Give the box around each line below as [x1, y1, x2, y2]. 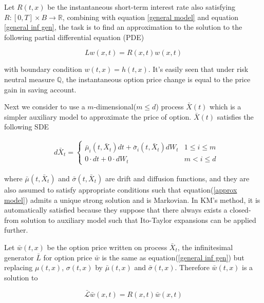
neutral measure [4, 73, 55, 84]
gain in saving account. [4, 84, 77, 94]
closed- [230, 204, 251, 215]
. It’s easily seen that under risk [148, 64, 249, 74]
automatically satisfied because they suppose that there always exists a [4, 204, 228, 215]
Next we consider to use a [4, 101, 85, 112]
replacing [4, 262, 33, 273]
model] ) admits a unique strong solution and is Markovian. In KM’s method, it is [4, 194, 260, 205]
